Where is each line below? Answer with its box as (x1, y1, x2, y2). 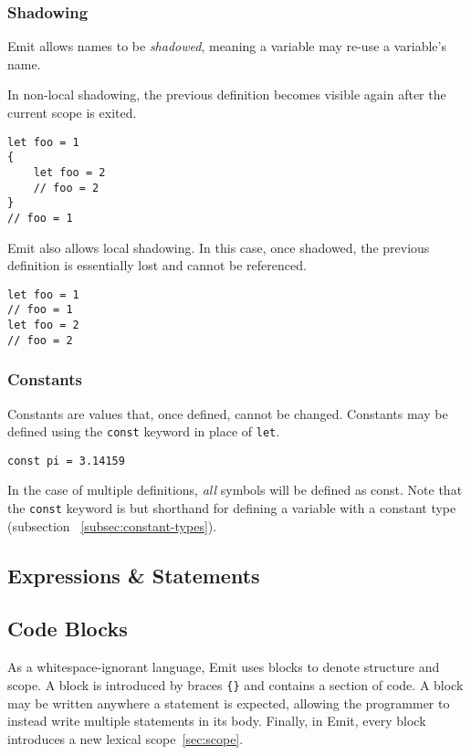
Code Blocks (7, 614, 128, 643)
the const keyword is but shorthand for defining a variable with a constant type (7, 498, 456, 518)
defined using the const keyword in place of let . (7, 422, 280, 441)
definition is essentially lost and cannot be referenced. (7, 256, 307, 275)
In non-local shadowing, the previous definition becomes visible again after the (7, 85, 446, 104)
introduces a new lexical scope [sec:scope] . (7, 729, 244, 748)
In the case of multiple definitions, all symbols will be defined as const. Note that (7, 480, 463, 499)
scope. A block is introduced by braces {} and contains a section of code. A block (7, 675, 464, 694)
